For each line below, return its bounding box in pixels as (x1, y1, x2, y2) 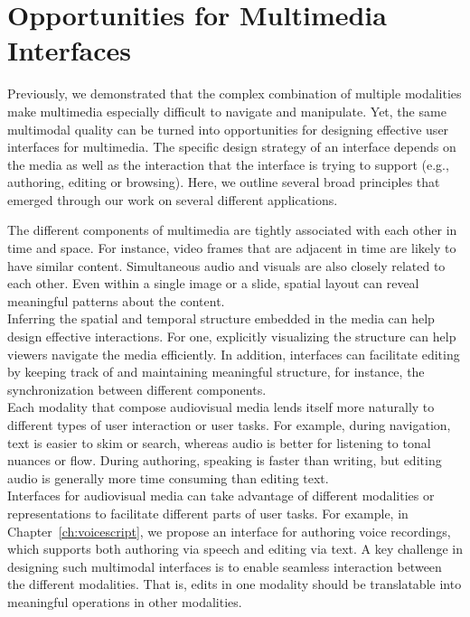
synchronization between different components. (7, 379, 267, 398)
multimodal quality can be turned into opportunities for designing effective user (7, 119, 449, 138)
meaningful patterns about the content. (7, 291, 225, 310)
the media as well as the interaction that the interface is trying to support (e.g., (7, 154, 449, 173)
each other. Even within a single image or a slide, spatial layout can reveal (7, 274, 419, 293)
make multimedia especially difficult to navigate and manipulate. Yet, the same (7, 101, 446, 120)
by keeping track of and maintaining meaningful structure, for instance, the (7, 362, 425, 381)
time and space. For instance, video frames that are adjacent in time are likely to (7, 238, 456, 257)
